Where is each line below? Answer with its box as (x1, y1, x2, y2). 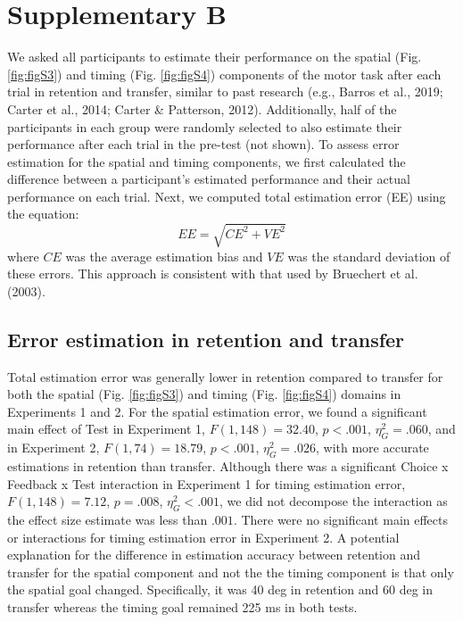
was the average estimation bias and (65, 246, 263, 265)
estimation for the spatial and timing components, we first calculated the (7, 152, 406, 170)
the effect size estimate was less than (7, 510, 208, 528)
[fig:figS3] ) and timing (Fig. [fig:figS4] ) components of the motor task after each (7, 64, 442, 83)
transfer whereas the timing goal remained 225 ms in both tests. (7, 597, 358, 616)
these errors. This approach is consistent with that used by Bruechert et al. (7, 264, 418, 283)
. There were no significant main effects (233, 510, 449, 528)
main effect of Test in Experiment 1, (7, 419, 205, 438)
